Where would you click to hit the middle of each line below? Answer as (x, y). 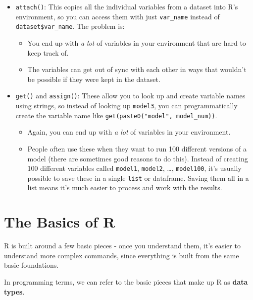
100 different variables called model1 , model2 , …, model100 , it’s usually (134, 168)
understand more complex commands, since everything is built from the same (122, 255)
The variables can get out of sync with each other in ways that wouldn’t (137, 69)
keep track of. (48, 52)
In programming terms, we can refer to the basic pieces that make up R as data (126, 281)
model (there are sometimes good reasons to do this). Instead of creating (138, 158)
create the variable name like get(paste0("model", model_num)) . (116, 115)
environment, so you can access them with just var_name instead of (118, 16)
